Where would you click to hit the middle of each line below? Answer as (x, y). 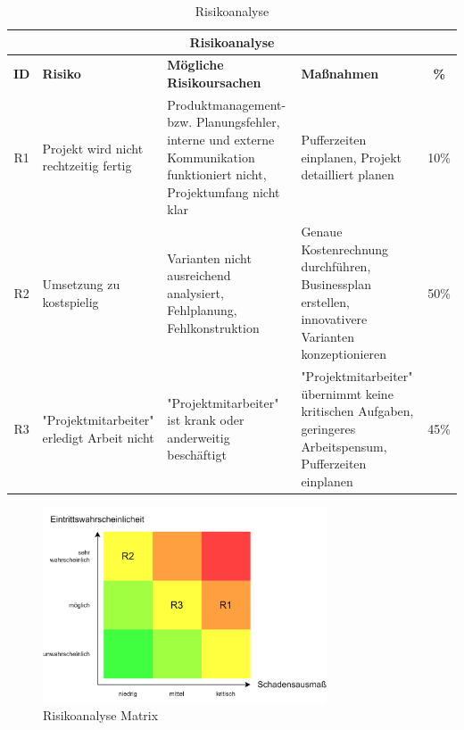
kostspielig (70, 301)
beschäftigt (197, 455)
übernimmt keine (347, 393)
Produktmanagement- (227, 104)
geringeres (328, 429)
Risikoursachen (214, 83)
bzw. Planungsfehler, (224, 122)
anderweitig (199, 437)
